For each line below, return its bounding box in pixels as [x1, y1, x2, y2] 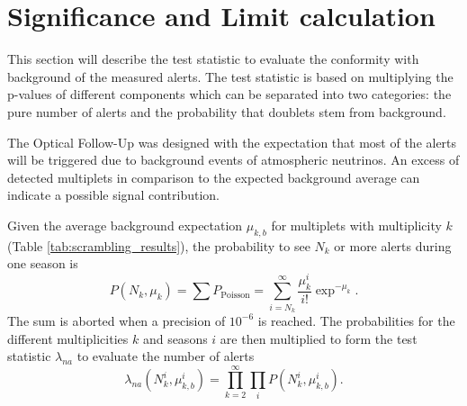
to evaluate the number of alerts [76, 347, 255, 365]
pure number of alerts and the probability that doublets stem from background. [7, 102, 446, 121]
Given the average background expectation [7, 215, 243, 234]
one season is [7, 254, 78, 273]
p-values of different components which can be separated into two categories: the [7, 85, 452, 104]
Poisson [220, 290, 250, 300]
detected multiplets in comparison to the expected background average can [7, 167, 420, 186]
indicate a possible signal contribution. [7, 185, 220, 204]
